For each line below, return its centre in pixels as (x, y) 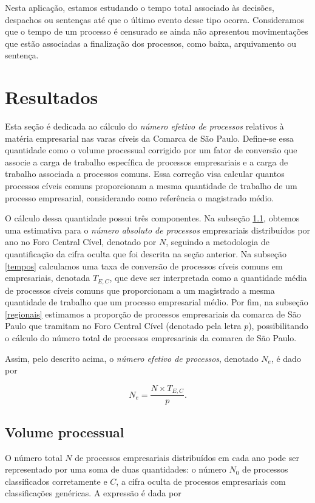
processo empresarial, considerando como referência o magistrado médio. (140, 197)
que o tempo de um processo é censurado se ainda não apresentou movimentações (157, 31)
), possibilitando (278, 326)
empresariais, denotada (48, 278)
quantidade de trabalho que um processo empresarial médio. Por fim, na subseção (157, 302)
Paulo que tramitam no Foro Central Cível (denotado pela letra (123, 326)
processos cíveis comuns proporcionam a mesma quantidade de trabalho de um (151, 186)
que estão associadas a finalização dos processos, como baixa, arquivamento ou (151, 43)
